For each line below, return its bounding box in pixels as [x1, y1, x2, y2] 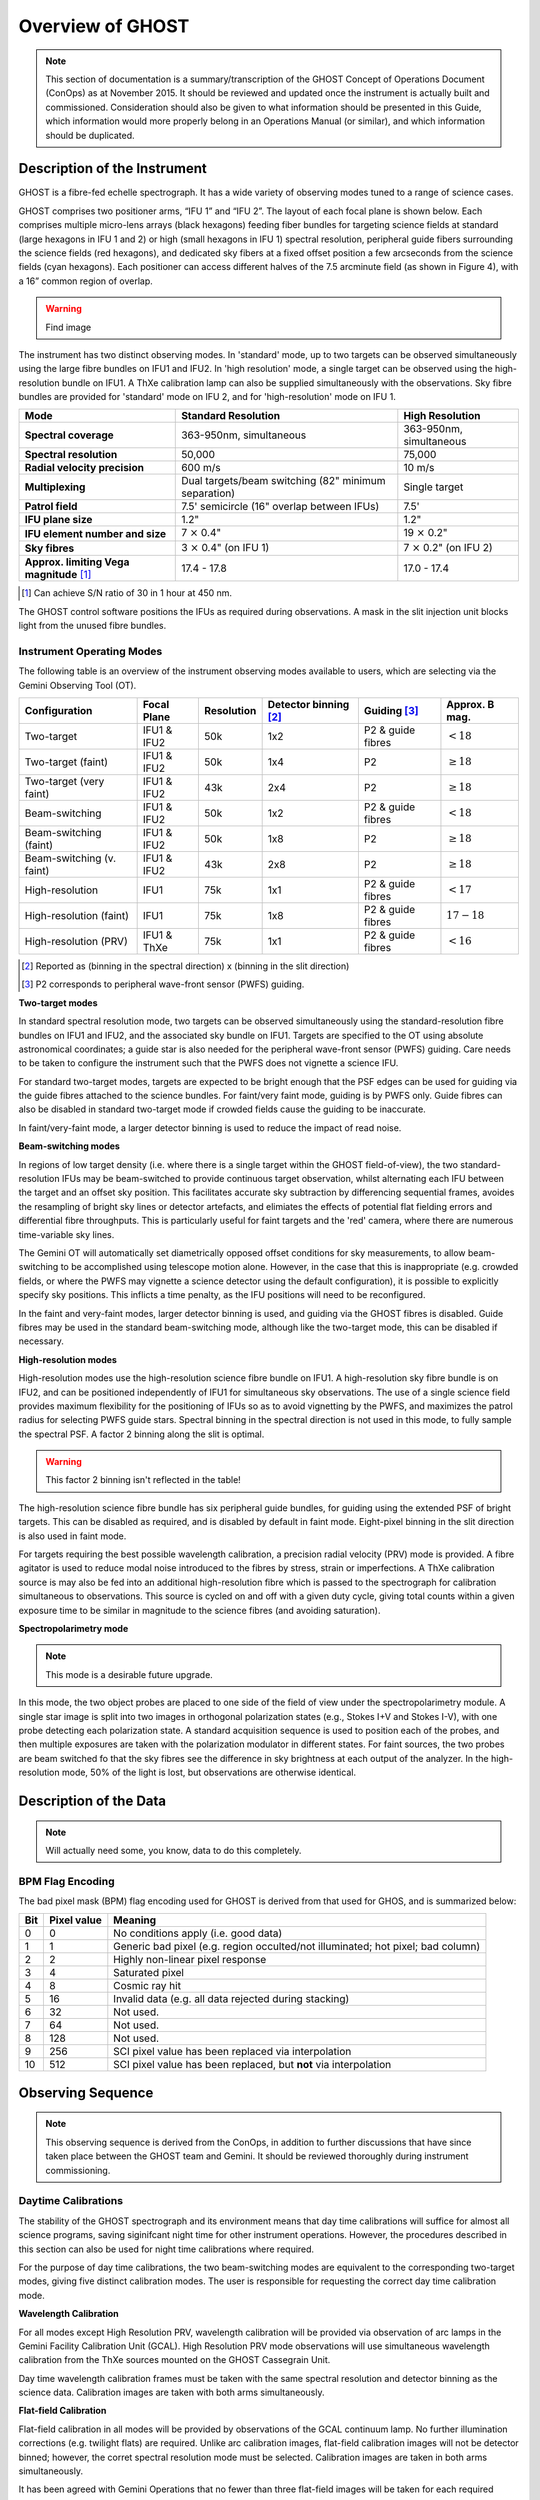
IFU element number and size [24, 526, 167, 540]
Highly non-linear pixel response [113, 1953, 267, 1967]
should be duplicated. [45, 129, 135, 141]
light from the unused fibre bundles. [18, 620, 167, 632]
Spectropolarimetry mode [18, 1622, 129, 1634]
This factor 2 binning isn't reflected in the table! [45, 1474, 242, 1486]
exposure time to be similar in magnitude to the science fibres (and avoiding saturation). [18, 1604, 381, 1616]
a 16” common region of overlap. [18, 275, 154, 287]
